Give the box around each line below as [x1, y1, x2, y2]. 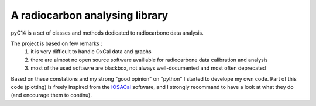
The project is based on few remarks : [11, 40, 102, 47]
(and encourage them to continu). [11, 91, 92, 99]
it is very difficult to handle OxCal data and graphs [30, 48, 152, 55]
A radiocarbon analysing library [11, 9, 169, 22]
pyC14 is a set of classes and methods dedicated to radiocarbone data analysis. [11, 29, 204, 36]
